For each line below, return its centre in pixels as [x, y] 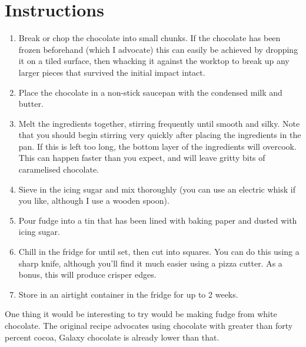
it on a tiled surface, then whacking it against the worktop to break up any [154, 61]
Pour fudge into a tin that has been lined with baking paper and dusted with [158, 220]
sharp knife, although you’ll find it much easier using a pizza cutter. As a [150, 263]
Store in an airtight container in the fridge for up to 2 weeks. [128, 294]
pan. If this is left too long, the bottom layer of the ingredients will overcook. [157, 146]
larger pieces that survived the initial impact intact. [112, 72]
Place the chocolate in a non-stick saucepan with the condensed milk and [150, 92]
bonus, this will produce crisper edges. [87, 274]
